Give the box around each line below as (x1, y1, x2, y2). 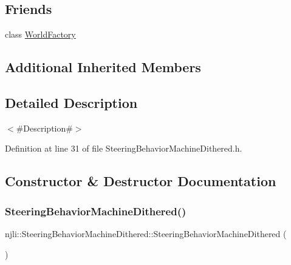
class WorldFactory (5, 28, 76, 41)
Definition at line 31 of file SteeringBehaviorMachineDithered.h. (5, 142, 242, 155)
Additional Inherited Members (5, 58, 201, 76)
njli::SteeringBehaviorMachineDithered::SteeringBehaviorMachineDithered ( (5, 227, 287, 240)
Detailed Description (5, 93, 138, 112)
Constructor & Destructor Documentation (5, 172, 276, 190)
